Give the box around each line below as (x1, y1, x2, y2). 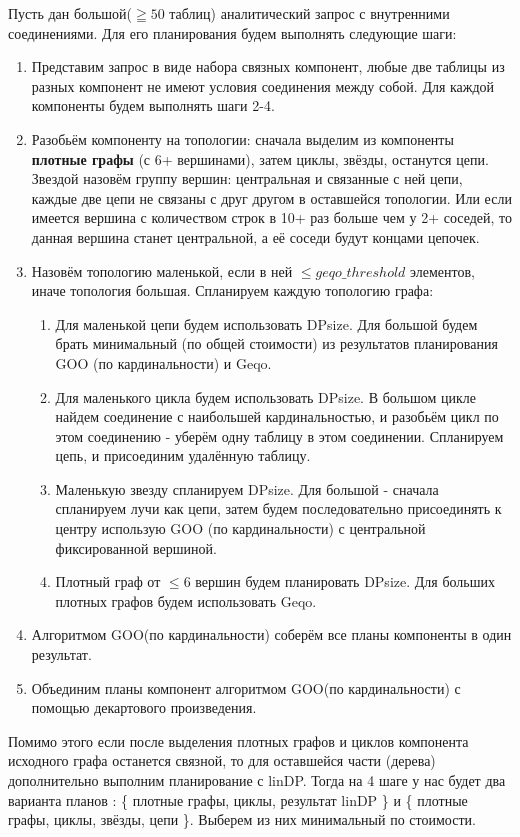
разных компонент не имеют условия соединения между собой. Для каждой (31, 75, 495, 96)
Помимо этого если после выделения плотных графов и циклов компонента (8, 730, 469, 751)
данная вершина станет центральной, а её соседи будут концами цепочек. (31, 226, 480, 247)
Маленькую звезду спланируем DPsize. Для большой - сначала (55, 478, 439, 499)
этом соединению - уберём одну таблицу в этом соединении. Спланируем (55, 425, 504, 446)
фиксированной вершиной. (55, 537, 217, 558)
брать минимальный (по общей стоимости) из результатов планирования (55, 333, 498, 354)
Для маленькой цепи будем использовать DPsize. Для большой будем (55, 313, 478, 334)
